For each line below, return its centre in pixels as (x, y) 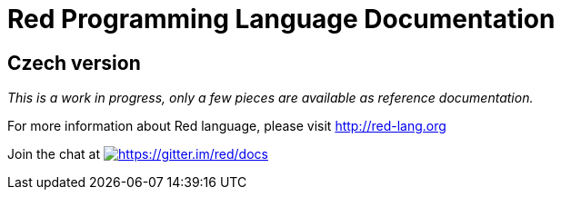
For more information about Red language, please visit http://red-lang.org (227, 126)
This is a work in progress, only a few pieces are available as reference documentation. (270, 98)
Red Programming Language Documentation (281, 19)
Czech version (74, 63)
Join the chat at (54, 154)
